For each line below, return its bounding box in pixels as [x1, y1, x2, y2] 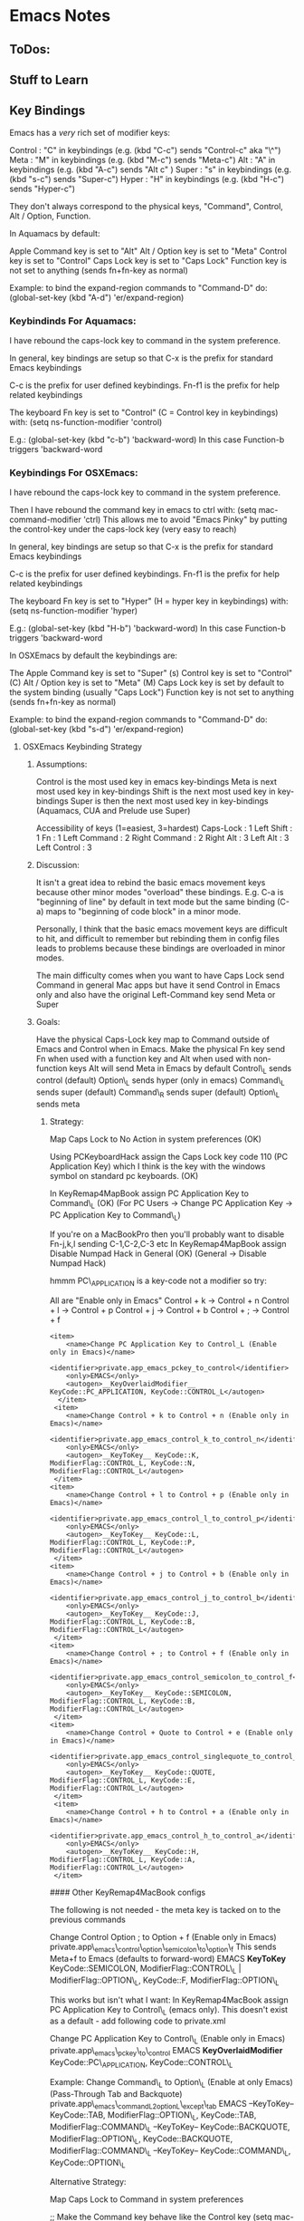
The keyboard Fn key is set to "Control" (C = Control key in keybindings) [9, 407, 279, 418]
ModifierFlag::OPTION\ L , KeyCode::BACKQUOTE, [49, 2133, 233, 2146]
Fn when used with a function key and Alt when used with [35, 1053, 252, 1065]
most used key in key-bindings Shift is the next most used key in [35, 786, 276, 797]
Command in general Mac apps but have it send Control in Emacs [35, 980, 280, 990]
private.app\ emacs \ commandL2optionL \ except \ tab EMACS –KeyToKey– [49, 2098, 294, 2111]
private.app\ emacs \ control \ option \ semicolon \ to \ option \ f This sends [49, 1941, 277, 1954]
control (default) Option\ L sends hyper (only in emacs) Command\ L [35, 1075, 285, 1087]
